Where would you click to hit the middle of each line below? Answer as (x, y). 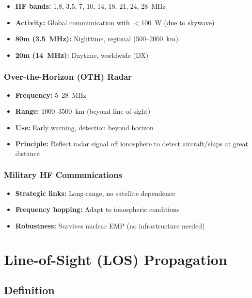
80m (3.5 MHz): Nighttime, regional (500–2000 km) (97, 39)
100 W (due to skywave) (178, 22)
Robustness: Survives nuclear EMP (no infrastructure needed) (110, 225)
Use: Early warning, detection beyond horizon (84, 127)
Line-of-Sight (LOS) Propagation (116, 259)
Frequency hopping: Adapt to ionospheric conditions (97, 209)
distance (27, 153)
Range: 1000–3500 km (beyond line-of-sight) (83, 111)
